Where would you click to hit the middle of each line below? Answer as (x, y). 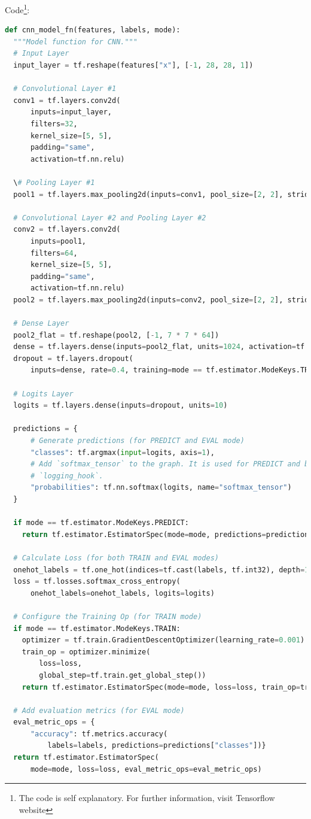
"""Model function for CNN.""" (75, 42)
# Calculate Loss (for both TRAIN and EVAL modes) (116, 558)
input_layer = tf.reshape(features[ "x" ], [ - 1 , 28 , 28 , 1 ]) (133, 66)
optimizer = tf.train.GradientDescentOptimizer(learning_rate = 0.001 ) (163, 640)
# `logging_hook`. (67, 476)
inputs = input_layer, (71, 112)
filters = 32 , (54, 124)
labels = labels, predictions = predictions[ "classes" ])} (157, 746)
